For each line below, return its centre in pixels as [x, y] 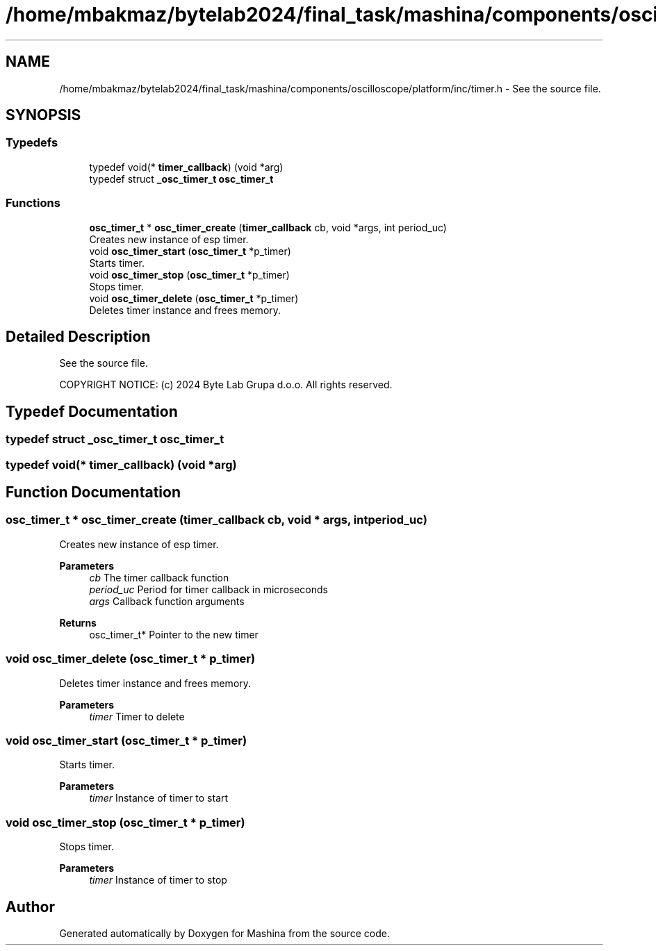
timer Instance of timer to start [159, 798]
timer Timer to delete [137, 716]
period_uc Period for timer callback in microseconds [208, 589]
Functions [33, 203]
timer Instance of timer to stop [158, 880]
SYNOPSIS [43, 115]
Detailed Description [78, 336]
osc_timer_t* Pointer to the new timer [174, 634]
